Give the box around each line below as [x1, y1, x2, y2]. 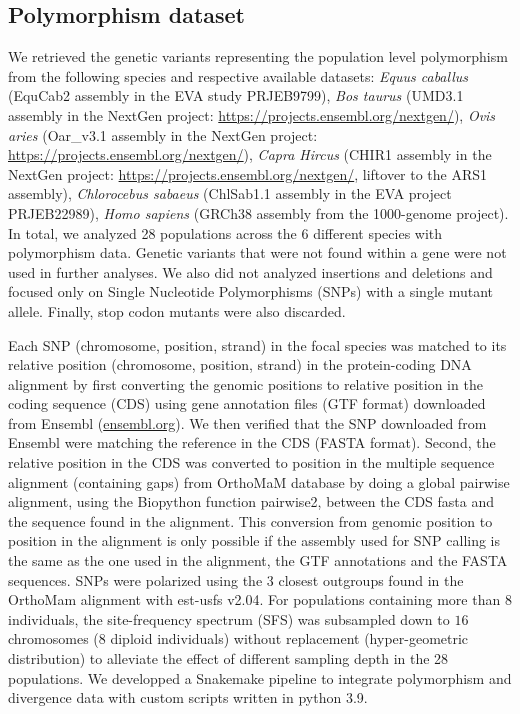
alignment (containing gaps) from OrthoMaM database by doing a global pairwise [8, 471, 510, 492]
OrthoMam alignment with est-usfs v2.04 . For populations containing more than [8, 589, 501, 610]
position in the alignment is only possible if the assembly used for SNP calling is [8, 530, 501, 551]
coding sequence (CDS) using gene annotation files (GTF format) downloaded [8, 393, 486, 414]
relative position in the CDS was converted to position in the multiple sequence [8, 452, 495, 473]
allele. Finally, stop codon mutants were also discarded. [8, 300, 346, 321]
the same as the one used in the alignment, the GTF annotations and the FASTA [8, 550, 508, 571]
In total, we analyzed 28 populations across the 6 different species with [8, 222, 443, 243]
